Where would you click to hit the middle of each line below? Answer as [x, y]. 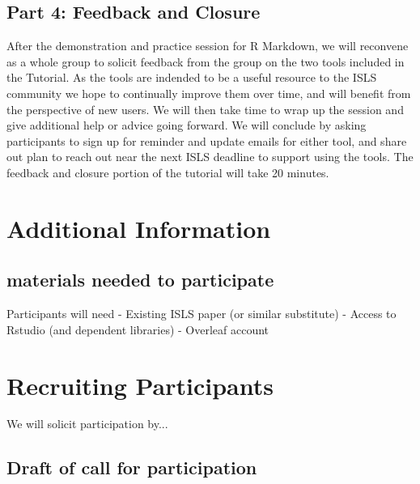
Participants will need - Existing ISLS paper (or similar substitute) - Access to [202, 314]
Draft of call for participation [132, 467]
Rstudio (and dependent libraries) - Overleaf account [138, 329]
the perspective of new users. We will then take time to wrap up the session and [205, 109]
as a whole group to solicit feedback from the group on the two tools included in [206, 61]
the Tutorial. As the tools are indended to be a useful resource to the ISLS [192, 77]
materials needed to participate [140, 280]
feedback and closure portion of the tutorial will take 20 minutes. [168, 172]
